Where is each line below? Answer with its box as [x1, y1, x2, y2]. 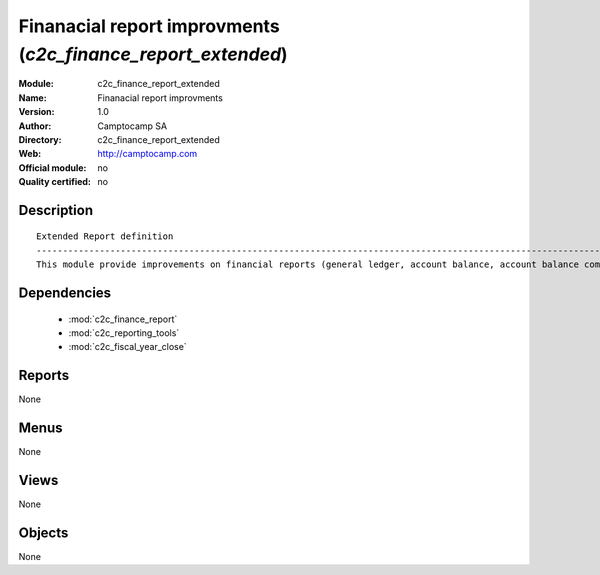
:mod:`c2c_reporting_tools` [68, 327, 180, 339]
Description [18, 201, 94, 219]
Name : [18, 91, 47, 104]
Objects [18, 524, 69, 541]
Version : [18, 106, 55, 118]
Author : [18, 120, 52, 132]
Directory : [18, 133, 62, 145]
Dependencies [18, 285, 112, 302]
